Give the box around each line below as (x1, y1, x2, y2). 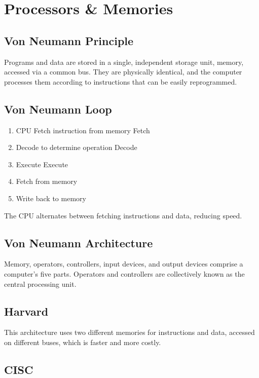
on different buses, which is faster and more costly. (4, 336, 161, 347)
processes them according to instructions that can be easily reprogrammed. (4, 76, 237, 87)
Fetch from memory (16, 176, 78, 186)
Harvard (4, 303, 49, 319)
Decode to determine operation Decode (16, 142, 137, 153)
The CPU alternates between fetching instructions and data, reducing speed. (4, 210, 242, 220)
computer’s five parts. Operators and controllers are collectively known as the (4, 268, 245, 279)
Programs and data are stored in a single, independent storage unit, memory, (4, 56, 244, 67)
